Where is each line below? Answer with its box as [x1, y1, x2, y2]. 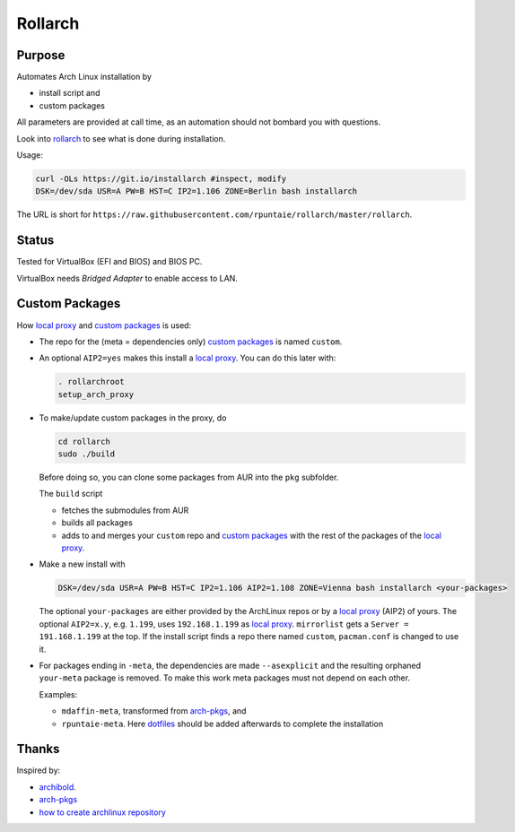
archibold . [39, 781, 76, 793]
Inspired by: [16, 765, 61, 776]
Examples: [39, 689, 78, 699]
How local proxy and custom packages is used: [16, 319, 192, 331]
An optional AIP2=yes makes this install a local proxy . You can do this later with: [39, 352, 336, 363]
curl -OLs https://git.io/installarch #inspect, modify [35, 174, 287, 184]
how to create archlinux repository [39, 807, 166, 818]
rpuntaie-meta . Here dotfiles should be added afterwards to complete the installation [61, 718, 384, 729]
